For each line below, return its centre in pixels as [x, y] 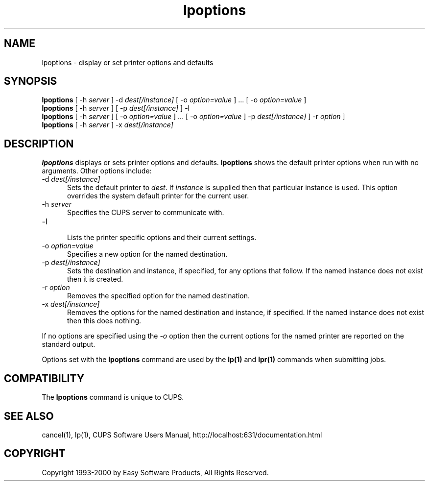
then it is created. [95, 279]
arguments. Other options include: [97, 171]
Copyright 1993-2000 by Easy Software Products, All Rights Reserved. [155, 472]
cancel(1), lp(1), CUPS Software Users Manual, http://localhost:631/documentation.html [182, 435]
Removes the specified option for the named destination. [158, 296]
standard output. [69, 344]
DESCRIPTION [39, 144]
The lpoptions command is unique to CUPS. [113, 397]
